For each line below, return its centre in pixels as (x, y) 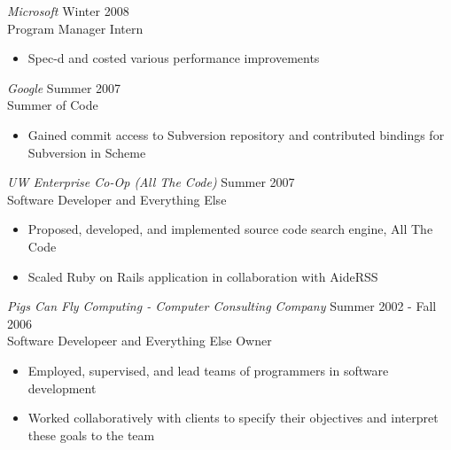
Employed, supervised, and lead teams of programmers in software (208, 370)
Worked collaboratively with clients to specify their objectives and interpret (233, 418)
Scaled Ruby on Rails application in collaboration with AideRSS (203, 276)
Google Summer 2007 (64, 87)
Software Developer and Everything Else (117, 199)
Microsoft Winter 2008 (68, 11)
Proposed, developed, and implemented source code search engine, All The (230, 229)
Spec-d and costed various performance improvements (174, 58)
